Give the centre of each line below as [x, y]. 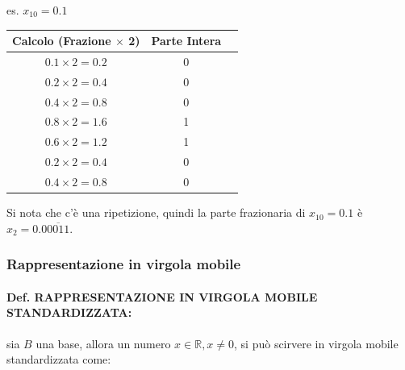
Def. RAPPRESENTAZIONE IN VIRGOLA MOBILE [162, 296]
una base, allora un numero [103, 343]
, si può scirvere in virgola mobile [316, 343]
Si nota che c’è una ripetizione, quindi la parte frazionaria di [156, 212]
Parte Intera [186, 41]
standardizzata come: [59, 359]
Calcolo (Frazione [62, 41]
